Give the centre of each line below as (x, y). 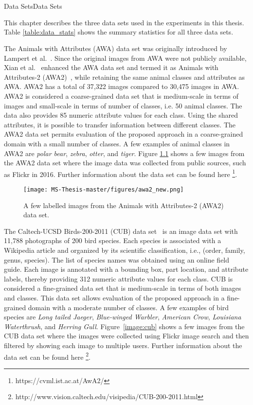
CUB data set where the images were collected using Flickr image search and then (126, 336)
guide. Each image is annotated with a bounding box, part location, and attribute (126, 269)
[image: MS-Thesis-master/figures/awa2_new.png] (104, 189)
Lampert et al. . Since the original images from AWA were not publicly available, (125, 58)
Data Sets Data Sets (33, 6)
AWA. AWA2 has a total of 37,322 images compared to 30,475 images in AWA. (122, 86)
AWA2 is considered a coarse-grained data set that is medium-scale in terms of (121, 96)
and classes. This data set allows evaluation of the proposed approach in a (114, 297)
